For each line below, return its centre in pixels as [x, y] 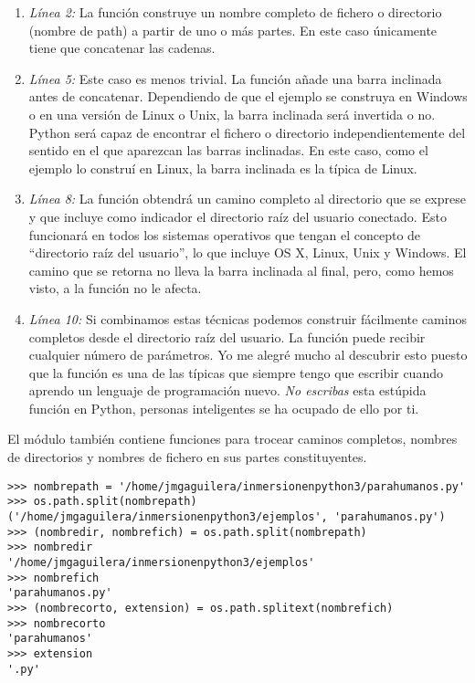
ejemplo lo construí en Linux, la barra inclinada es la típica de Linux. [223, 168]
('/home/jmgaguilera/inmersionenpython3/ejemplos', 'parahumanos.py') [227, 516]
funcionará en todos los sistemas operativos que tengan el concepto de [225, 234]
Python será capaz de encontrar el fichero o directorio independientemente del [247, 132]
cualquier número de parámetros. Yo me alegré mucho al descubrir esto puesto [248, 355]
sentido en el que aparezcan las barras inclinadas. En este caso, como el [228, 150]
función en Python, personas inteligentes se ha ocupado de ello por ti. [224, 408]
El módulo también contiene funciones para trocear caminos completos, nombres [232, 439]
